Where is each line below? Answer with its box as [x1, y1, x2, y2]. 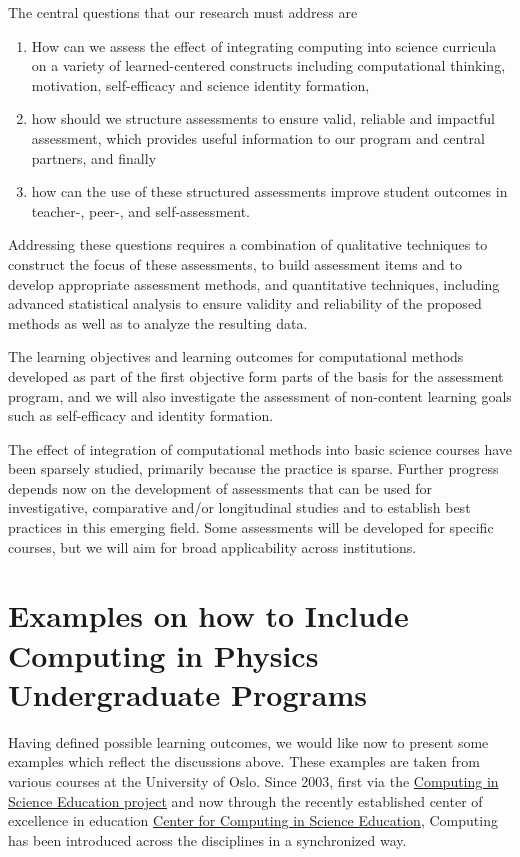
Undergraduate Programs [8, 673, 367, 714]
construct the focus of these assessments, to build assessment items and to [8, 253, 463, 274]
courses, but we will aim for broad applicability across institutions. [8, 536, 417, 557]
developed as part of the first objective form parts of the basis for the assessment [8, 365, 504, 386]
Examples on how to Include [8, 595, 409, 636]
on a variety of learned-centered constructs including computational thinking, [31, 55, 506, 76]
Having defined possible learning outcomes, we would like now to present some [8, 731, 489, 752]
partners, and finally [31, 147, 157, 168]
